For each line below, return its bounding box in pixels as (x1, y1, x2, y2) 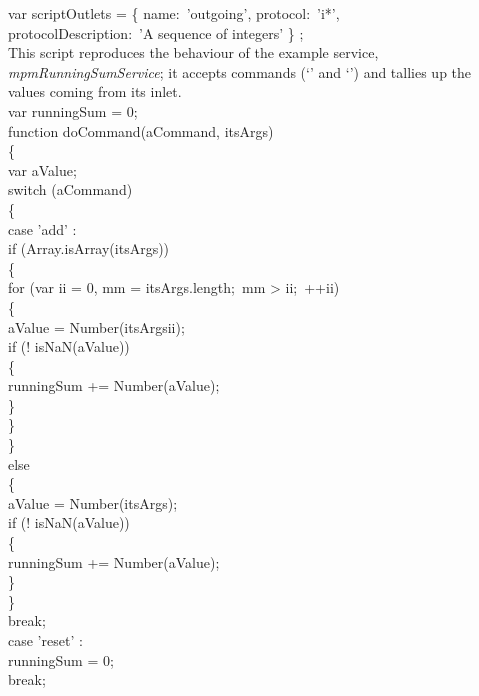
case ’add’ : (8, 218, 77, 239)
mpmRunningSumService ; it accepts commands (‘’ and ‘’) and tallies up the (8, 61, 472, 82)
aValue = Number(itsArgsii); (8, 316, 185, 337)
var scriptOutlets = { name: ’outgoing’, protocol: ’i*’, (8, 3, 340, 23)
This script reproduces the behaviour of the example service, (8, 42, 379, 63)
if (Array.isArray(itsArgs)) (8, 238, 170, 259)
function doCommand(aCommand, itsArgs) (8, 120, 274, 141)
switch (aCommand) (8, 179, 133, 200)
